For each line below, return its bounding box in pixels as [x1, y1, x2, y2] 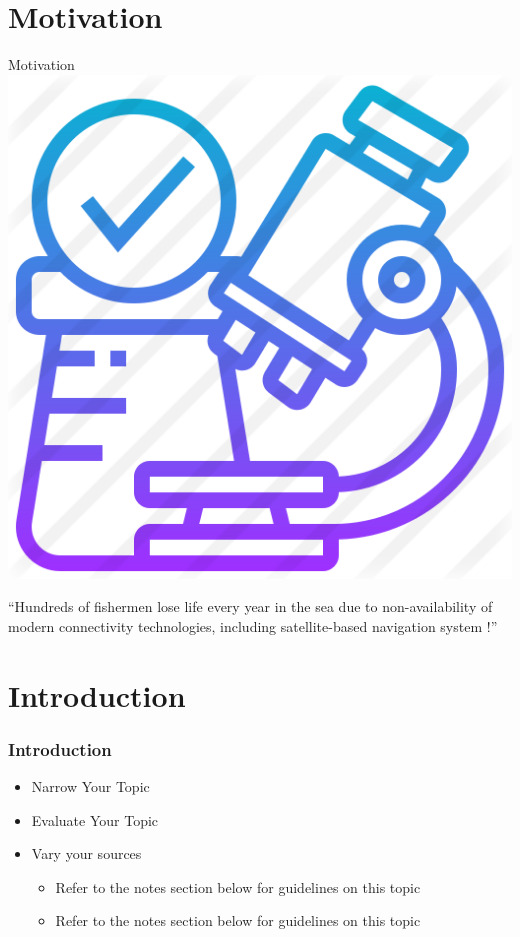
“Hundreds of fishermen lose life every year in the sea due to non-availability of [8, 596, 493, 617]
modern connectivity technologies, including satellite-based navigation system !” [8, 615, 498, 636]
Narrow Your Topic [31, 776, 150, 797]
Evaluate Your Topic [31, 809, 159, 830]
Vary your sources [31, 843, 142, 864]
